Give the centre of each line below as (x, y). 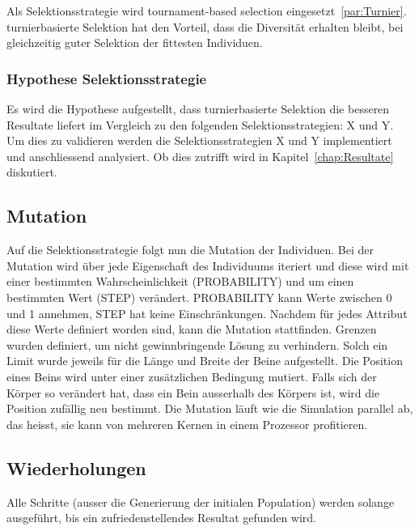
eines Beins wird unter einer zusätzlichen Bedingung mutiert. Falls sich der (192, 376)
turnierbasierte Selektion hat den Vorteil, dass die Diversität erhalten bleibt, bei (205, 26)
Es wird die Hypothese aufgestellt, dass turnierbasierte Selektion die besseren (198, 108)
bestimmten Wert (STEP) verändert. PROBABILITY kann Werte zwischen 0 (199, 297)
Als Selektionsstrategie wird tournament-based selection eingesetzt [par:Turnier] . (207, 11)
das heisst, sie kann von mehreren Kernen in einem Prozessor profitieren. (187, 424)
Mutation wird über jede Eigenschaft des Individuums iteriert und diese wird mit (208, 265)
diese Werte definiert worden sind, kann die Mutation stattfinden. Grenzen (192, 329)
